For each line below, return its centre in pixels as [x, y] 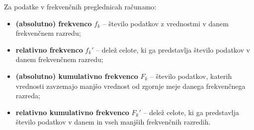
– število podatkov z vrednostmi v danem [166, 23]
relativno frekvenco [49, 49]
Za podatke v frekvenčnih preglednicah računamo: [80, 6]
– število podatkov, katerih [191, 76]
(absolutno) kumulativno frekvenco [77, 76]
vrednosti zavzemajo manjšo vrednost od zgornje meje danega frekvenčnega [130, 86]
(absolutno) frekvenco [54, 23]
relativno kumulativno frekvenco [72, 112]
